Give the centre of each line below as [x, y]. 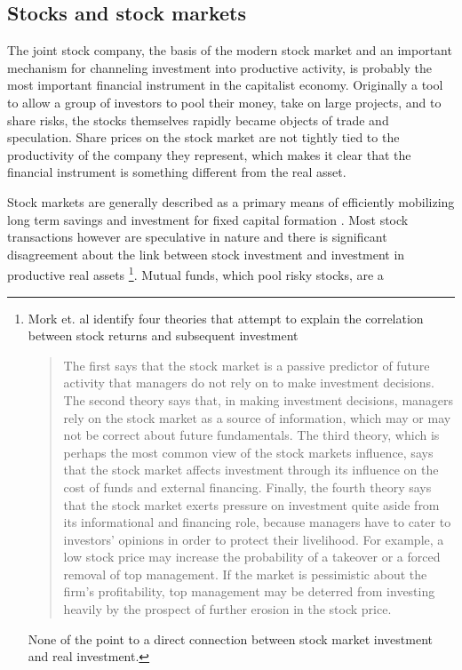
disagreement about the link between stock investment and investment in [206, 254]
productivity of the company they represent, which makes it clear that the [209, 154]
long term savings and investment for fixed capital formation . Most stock [208, 219]
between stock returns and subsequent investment [163, 335]
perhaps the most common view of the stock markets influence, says [248, 452]
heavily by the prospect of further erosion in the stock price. [227, 609]
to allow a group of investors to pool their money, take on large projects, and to [224, 102]
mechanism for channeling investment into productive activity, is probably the [219, 67]
